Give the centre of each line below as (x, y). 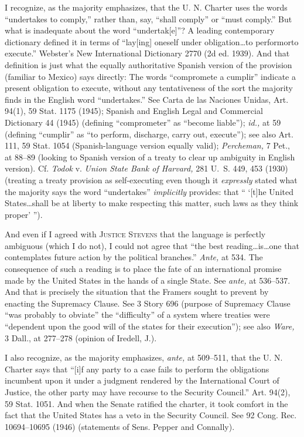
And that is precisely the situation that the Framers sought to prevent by (137, 292)
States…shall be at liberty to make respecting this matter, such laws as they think (152, 203)
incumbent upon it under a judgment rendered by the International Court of (142, 380)
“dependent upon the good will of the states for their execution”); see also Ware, (150, 326)
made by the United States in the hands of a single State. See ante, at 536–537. (148, 280)
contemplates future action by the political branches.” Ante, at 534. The (134, 257)
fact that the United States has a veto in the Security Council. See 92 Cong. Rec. (151, 415)
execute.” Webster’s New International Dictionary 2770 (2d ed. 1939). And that (147, 53)
